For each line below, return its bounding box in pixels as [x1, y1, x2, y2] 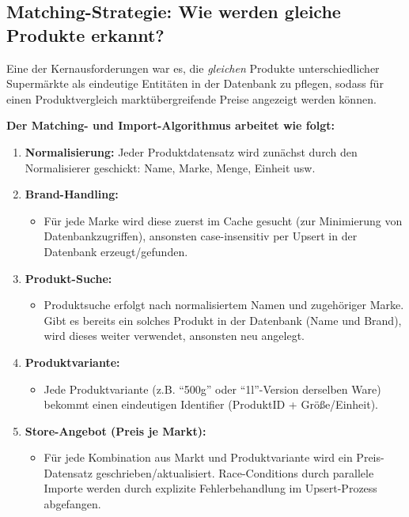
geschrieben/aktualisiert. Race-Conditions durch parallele [96, 464, 374, 481]
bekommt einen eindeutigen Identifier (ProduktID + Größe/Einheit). [44, 396, 379, 413]
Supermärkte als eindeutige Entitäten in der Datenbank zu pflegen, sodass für [6, 75, 384, 92]
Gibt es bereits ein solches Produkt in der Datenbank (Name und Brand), [44, 311, 402, 328]
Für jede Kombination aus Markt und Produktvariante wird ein [44, 449, 353, 466]
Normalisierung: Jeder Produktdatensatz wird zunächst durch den [25, 143, 358, 160]
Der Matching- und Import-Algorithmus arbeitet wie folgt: [6, 117, 335, 134]
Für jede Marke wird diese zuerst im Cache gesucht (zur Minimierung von [44, 212, 403, 228]
